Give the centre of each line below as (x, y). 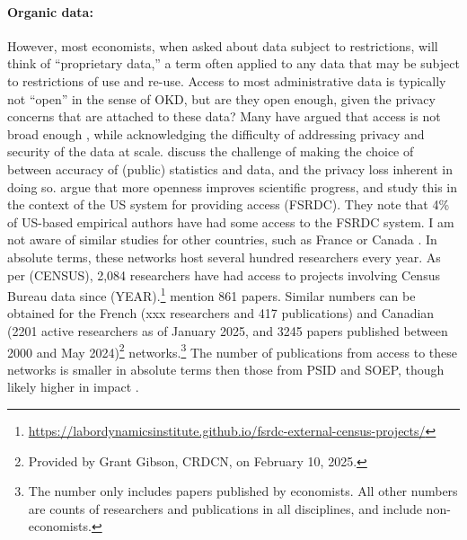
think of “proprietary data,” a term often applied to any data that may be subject (233, 63)
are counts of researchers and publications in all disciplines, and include (225, 508)
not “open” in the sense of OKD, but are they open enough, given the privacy (221, 98)
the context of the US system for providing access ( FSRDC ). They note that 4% (229, 204)
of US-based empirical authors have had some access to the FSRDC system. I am (231, 221)
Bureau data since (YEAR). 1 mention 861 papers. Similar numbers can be (211, 294)
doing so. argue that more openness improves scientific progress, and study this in (233, 186)
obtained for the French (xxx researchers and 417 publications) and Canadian (221, 313)
